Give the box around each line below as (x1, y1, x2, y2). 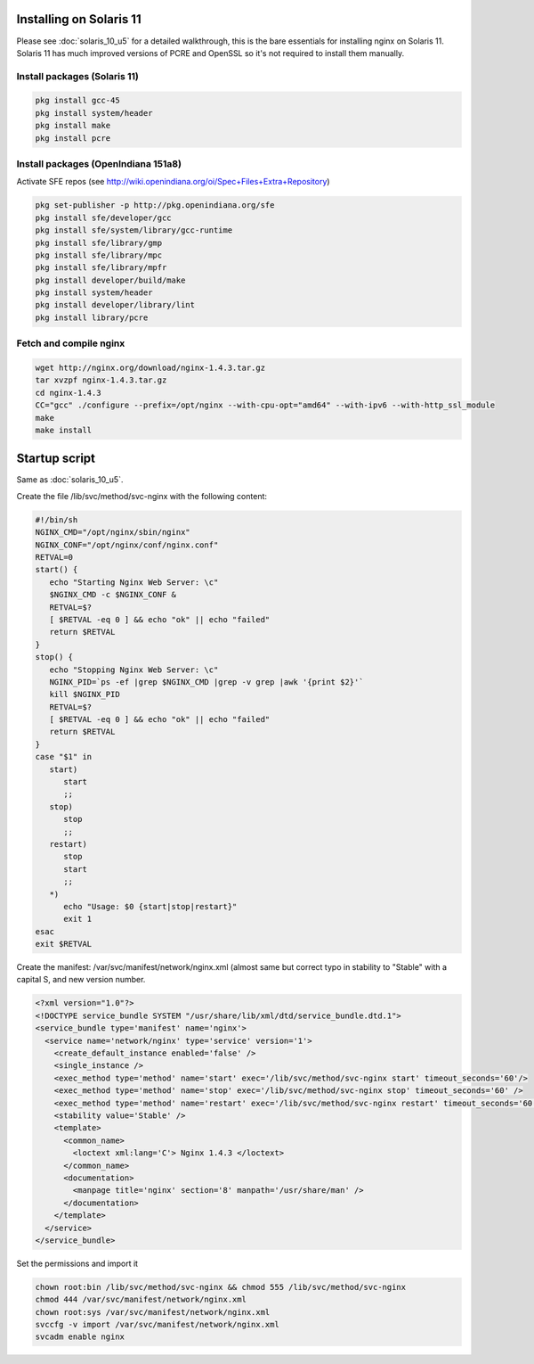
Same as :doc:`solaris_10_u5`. (16, 474, 124, 485)
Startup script (16, 451, 96, 466)
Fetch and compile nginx (16, 337, 125, 349)
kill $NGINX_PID (49, 689, 120, 700)
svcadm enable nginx (35, 1332, 125, 1342)
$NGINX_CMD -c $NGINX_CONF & (49, 589, 177, 600)
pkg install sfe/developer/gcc (35, 212, 173, 223)
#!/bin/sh (35, 514, 78, 525)
